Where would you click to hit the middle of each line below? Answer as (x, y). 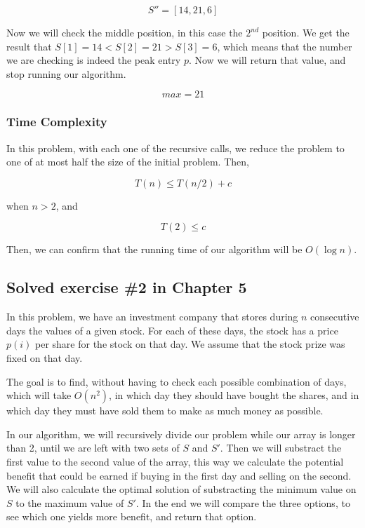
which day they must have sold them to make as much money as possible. (165, 411)
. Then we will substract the (281, 448)
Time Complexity (57, 122)
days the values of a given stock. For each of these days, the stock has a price (172, 330)
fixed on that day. (45, 357)
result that (29, 46)
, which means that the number (285, 46)
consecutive (335, 317)
